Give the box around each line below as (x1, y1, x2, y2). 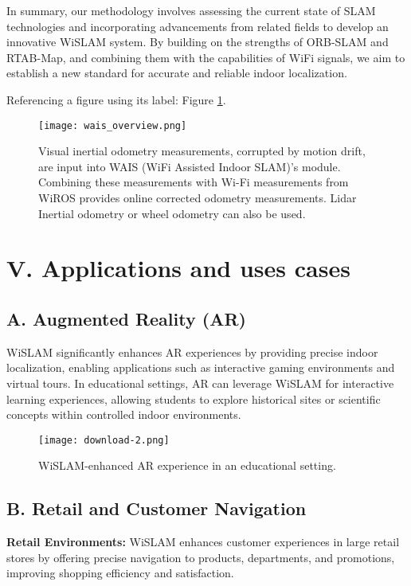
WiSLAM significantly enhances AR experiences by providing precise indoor (6, 343, 378, 360)
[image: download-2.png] (38, 434, 170, 446)
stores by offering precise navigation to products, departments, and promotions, (6, 549, 395, 565)
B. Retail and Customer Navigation (6, 496, 307, 521)
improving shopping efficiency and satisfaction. (6, 565, 234, 581)
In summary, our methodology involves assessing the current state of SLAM (6, 2, 376, 18)
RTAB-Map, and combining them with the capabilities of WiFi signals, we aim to (6, 49, 405, 65)
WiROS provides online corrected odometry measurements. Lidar (38, 189, 357, 205)
